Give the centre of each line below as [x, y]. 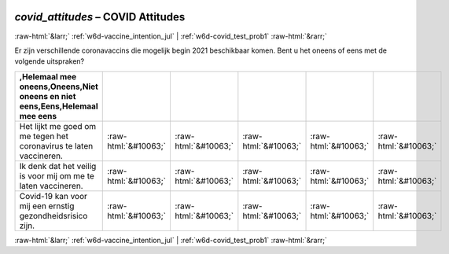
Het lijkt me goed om [58, 126]
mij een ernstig [47, 206]
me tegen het [44, 136]
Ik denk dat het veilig [58, 166]
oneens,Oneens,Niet [59, 87]
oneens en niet [48, 96]
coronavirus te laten [56, 145]
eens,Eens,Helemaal [59, 106]
